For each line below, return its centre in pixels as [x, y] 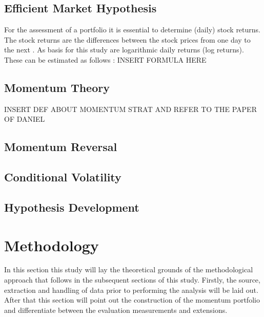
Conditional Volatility [63, 177]
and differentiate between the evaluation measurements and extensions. [116, 310]
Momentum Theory [57, 87]
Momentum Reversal [61, 147]
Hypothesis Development [72, 207]
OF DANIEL [25, 119]
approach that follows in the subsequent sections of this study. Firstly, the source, [132, 280]
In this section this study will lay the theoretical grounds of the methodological [129, 269]
